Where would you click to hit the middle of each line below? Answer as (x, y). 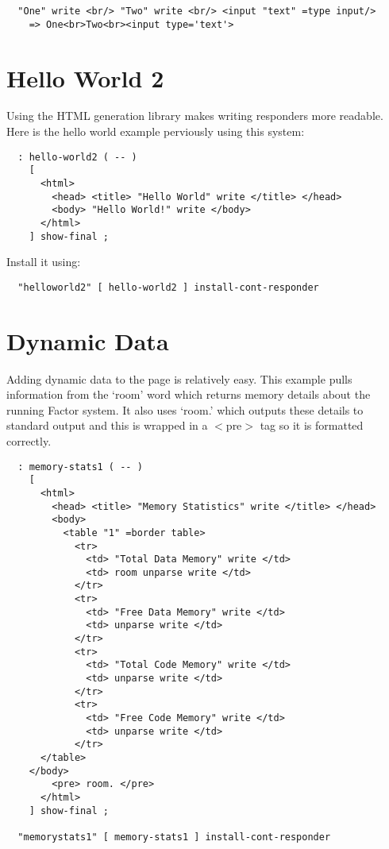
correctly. (29, 440)
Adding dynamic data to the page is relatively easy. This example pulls (179, 378)
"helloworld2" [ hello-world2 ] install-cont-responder (168, 287)
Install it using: (44, 262)
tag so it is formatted (312, 425)
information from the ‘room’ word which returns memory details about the (189, 394)
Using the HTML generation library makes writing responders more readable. (195, 116)
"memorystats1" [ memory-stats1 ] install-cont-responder (174, 837)
